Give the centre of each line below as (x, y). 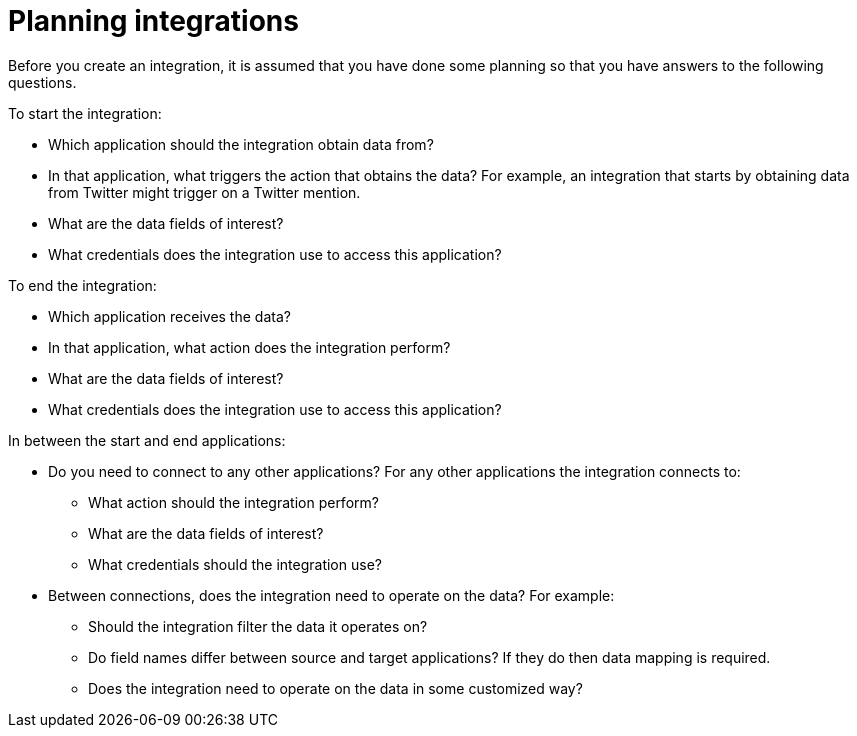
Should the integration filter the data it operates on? (258, 626)
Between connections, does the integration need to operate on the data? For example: (331, 595)
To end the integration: (82, 285)
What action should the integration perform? (233, 502)
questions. (42, 82)
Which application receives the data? (169, 316)
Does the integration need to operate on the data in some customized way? (335, 688)
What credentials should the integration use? (235, 564)
